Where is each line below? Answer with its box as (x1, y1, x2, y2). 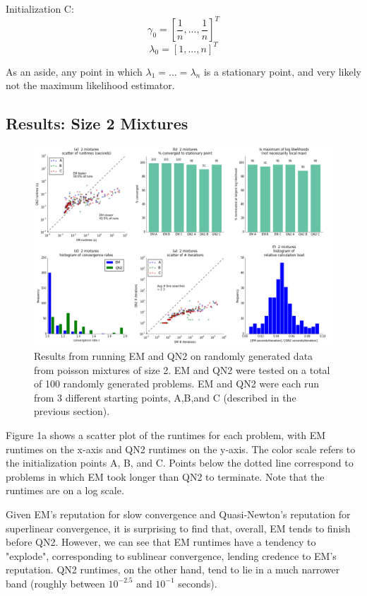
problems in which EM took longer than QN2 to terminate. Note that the (6, 469, 325, 484)
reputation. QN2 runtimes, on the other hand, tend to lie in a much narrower (6, 562, 340, 577)
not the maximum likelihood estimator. (6, 78, 175, 93)
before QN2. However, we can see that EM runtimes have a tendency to (6, 534, 316, 549)
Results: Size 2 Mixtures (6, 112, 188, 134)
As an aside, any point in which (6, 64, 143, 78)
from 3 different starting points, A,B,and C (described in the (34, 390, 296, 404)
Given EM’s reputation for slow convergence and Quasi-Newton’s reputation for (6, 506, 351, 521)
